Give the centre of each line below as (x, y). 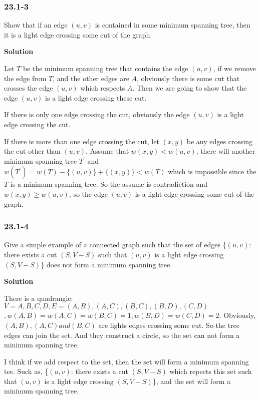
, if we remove (234, 68)
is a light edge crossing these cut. (96, 97)
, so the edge (88, 193)
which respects (103, 88)
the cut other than (32, 151)
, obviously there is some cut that (188, 78)
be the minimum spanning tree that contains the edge (105, 68)
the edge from (25, 78)
